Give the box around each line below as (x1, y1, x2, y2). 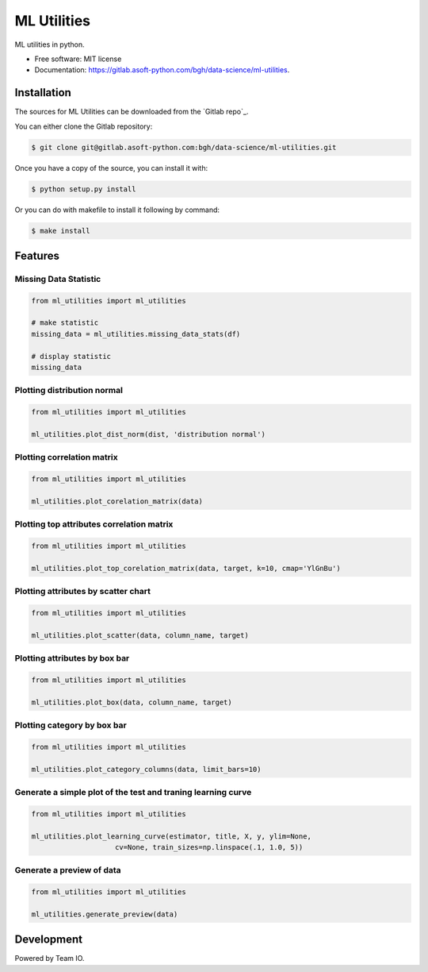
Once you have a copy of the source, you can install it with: (14, 163, 208, 172)
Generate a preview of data (14, 865, 122, 876)
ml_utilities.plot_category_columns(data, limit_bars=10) (31, 765, 262, 773)
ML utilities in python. (14, 40, 85, 49)
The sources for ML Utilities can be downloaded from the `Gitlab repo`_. (14, 107, 249, 117)
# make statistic (31, 318, 99, 327)
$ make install (31, 226, 90, 235)
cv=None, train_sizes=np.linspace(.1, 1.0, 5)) (115, 843, 304, 851)
